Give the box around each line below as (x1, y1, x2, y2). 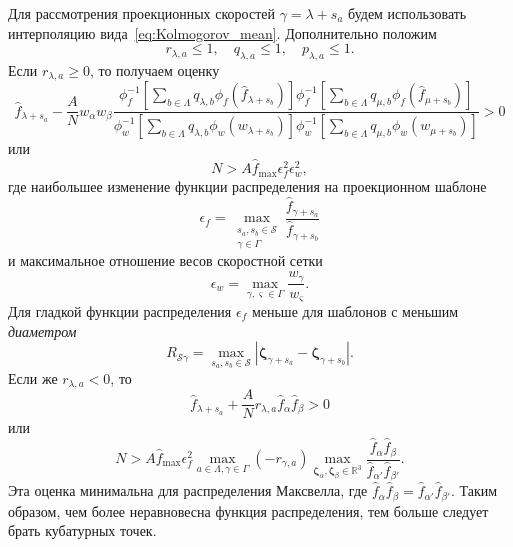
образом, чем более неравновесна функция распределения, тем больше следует (8, 500, 489, 521)
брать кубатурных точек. (8, 520, 157, 541)
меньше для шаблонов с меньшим (251, 300, 459, 321)
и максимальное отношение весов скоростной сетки (8, 250, 323, 271)
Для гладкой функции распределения (8, 300, 232, 321)
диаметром (8, 320, 77, 341)
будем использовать (348, 3, 467, 23)
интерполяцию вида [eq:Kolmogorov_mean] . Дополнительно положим (8, 22, 437, 43)
